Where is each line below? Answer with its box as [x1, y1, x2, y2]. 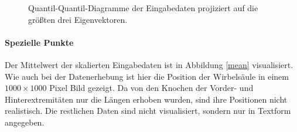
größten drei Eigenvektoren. [28, 13, 128, 25]
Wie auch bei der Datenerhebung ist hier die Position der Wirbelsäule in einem [5, 70, 289, 82]
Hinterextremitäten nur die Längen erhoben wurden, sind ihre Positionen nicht [5, 93, 288, 105]
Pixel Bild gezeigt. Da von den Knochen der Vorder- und [49, 82, 254, 94]
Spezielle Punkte [5, 36, 74, 48]
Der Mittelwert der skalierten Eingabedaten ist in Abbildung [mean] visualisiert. [5, 58, 293, 70]
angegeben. [5, 116, 45, 128]
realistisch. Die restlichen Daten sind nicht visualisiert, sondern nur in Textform [5, 104, 291, 117]
